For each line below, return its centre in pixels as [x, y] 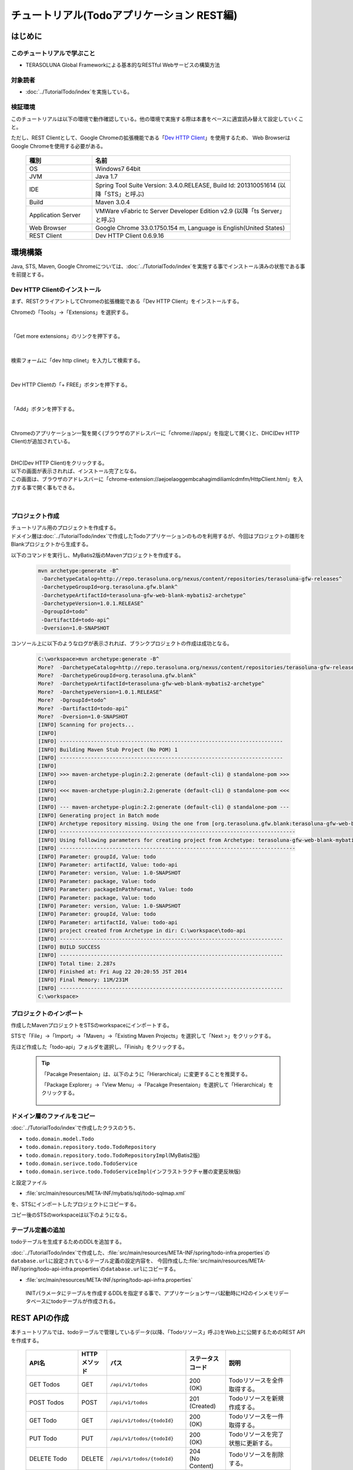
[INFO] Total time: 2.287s [77, 963]
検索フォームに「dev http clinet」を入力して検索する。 [77, 360]
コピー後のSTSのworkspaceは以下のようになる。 [71, 1215]
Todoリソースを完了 [256, 1435]
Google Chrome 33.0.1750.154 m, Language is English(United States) [190, 228]
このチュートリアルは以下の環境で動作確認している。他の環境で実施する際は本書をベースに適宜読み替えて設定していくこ [157, 119]
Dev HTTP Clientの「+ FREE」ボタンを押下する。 [71, 385]
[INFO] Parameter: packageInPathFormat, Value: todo [116, 890]
